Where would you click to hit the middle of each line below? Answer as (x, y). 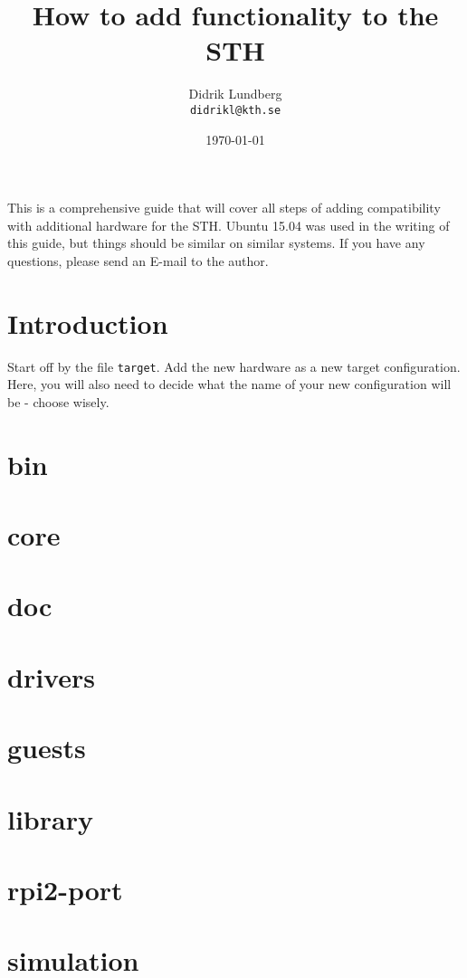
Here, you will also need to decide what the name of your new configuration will (229, 384)
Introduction (88, 323)
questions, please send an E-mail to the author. (138, 260)
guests (47, 748)
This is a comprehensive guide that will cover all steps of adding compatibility (224, 208)
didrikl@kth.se (235, 110)
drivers (51, 676)
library (50, 818)
